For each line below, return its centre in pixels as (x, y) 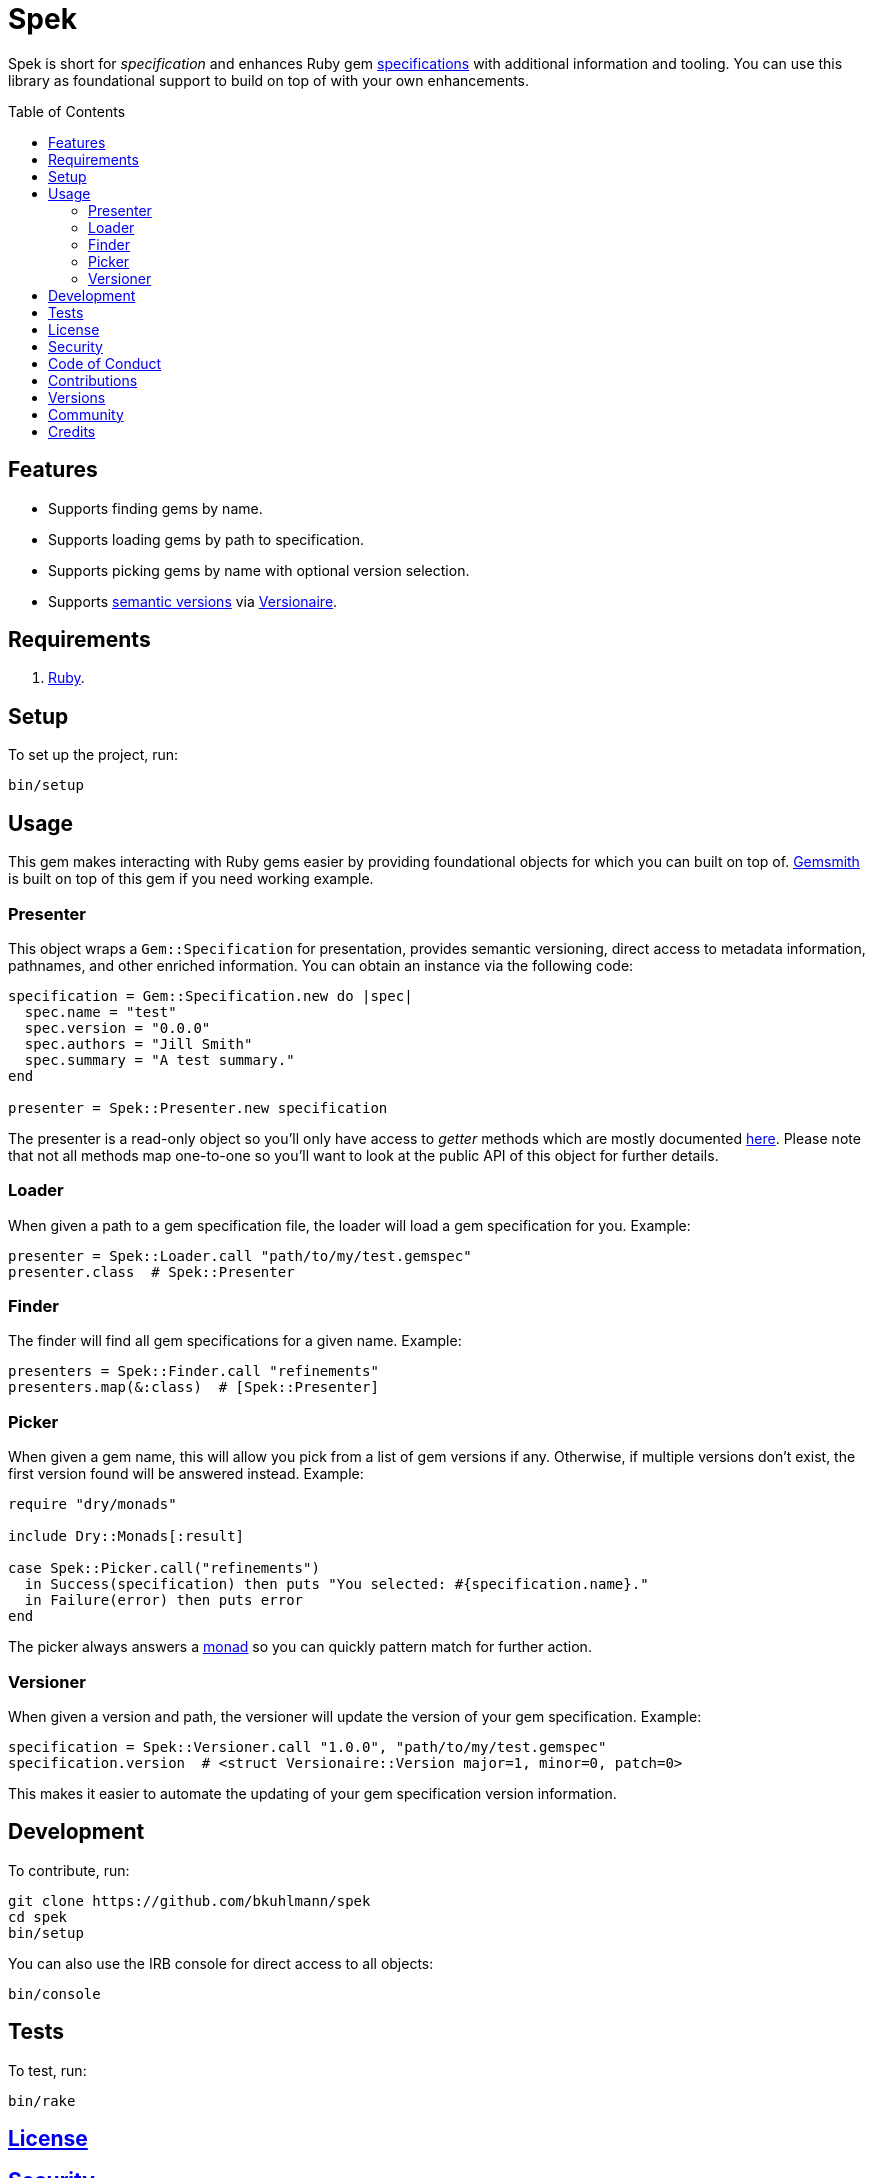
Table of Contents (67, 111)
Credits (72, 431)
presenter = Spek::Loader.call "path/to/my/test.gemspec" (240, 1255)
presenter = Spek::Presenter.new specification (198, 1107)
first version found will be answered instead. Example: (186, 1474)
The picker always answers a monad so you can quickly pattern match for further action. (300, 1647)
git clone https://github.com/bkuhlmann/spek (189, 1900)
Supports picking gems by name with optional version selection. (259, 570)
